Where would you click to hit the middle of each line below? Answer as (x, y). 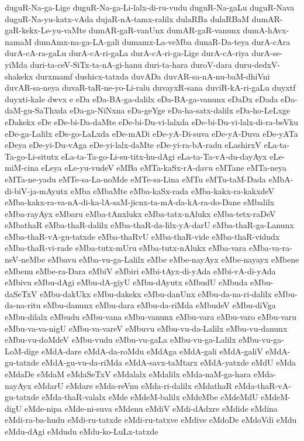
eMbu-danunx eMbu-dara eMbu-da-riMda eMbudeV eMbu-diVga (160, 305)
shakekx (19, 76)
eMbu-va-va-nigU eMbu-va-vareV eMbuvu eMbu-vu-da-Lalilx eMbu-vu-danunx (146, 328)
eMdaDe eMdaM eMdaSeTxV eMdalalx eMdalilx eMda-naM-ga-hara (128, 374)
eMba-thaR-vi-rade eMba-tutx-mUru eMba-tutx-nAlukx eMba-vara (126, 248)
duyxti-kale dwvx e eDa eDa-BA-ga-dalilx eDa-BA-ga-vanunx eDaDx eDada (141, 99)
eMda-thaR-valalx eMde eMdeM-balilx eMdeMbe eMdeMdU (150, 397)
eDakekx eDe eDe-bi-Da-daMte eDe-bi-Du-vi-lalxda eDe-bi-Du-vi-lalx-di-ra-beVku (152, 121)
